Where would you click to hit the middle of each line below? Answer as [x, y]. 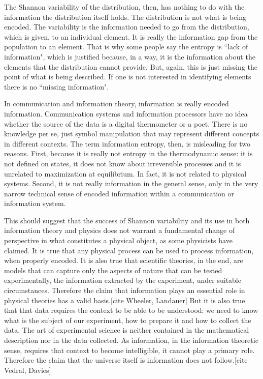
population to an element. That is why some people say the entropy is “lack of [126, 47]
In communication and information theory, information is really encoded [117, 104]
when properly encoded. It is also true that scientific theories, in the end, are [124, 260]
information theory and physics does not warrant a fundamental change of [120, 230]
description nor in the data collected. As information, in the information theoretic [131, 340]
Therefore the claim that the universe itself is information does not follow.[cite [126, 360]
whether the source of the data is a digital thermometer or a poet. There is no [126, 123]
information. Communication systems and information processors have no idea [126, 113]
